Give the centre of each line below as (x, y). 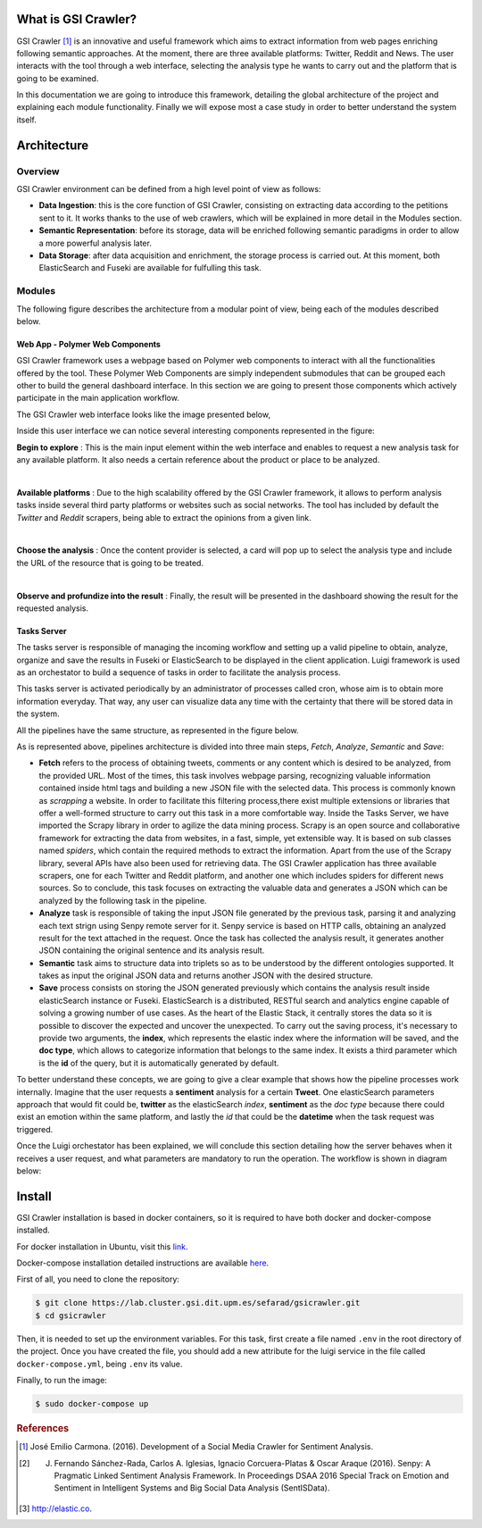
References (43, 1428)
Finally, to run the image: (62, 1380)
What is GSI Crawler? (77, 19)
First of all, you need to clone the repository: (98, 1279)
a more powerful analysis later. (95, 243)
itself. (27, 120)
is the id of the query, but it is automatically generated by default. (159, 1063)
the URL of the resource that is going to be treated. (110, 563)
